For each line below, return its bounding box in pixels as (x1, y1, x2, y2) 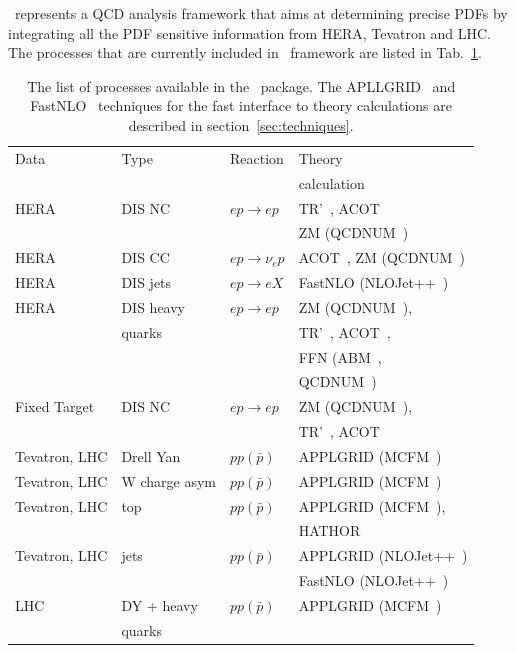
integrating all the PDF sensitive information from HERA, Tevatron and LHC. (8, 22, 491, 43)
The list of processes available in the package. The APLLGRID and (27, 75, 456, 96)
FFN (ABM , (298, 346, 382, 367)
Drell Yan (121, 445, 181, 466)
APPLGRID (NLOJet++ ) (298, 545, 468, 566)
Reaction (230, 147, 284, 168)
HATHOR (298, 520, 361, 541)
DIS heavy (121, 296, 185, 317)
